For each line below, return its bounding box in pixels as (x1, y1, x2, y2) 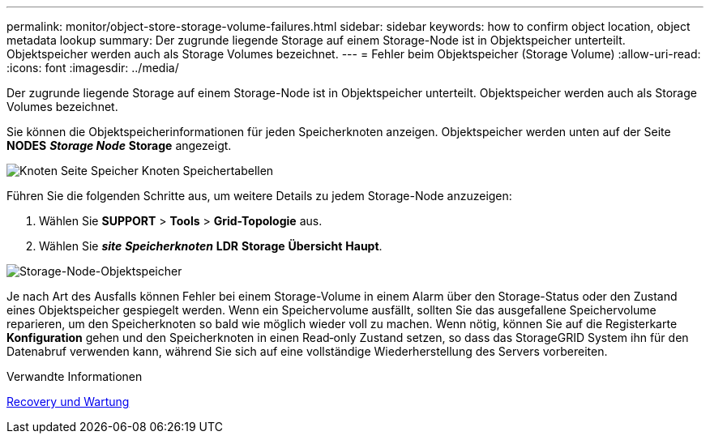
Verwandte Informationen (6, 370, 143, 383)
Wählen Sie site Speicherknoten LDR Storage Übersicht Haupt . (39, 239, 383, 253)
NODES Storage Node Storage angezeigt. (6, 139, 232, 152)
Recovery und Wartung (6, 395, 130, 408)
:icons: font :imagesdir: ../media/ (6, 61, 179, 75)
